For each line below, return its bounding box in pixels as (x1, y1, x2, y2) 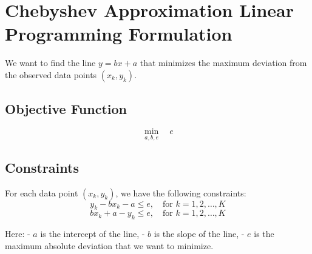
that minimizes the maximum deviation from (140, 56, 307, 69)
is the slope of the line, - (154, 227, 245, 240)
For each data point (5, 186, 78, 199)
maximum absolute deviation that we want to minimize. (5, 239, 214, 252)
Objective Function (5, 99, 127, 118)
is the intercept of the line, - (40, 227, 145, 240)
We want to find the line (5, 56, 96, 69)
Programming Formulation (5, 21, 232, 46)
